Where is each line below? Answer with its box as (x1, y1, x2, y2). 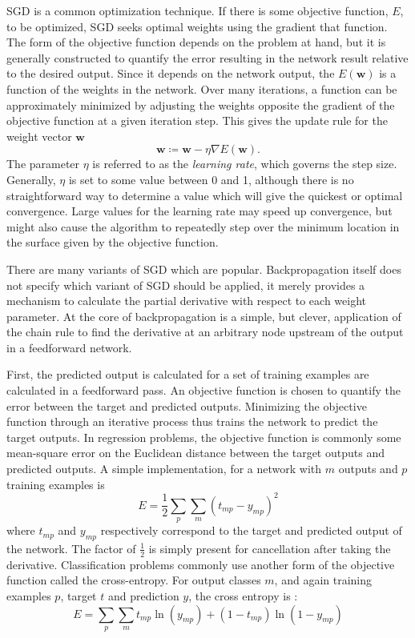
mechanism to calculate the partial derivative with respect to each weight (6, 292, 366, 309)
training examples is (6, 475, 105, 492)
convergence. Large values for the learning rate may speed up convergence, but (6, 203, 393, 219)
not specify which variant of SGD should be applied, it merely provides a (6, 276, 365, 293)
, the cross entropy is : (188, 587, 298, 604)
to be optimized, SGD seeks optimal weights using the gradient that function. (6, 18, 388, 34)
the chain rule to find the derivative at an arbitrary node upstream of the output (6, 323, 404, 340)
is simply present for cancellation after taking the (148, 540, 391, 556)
